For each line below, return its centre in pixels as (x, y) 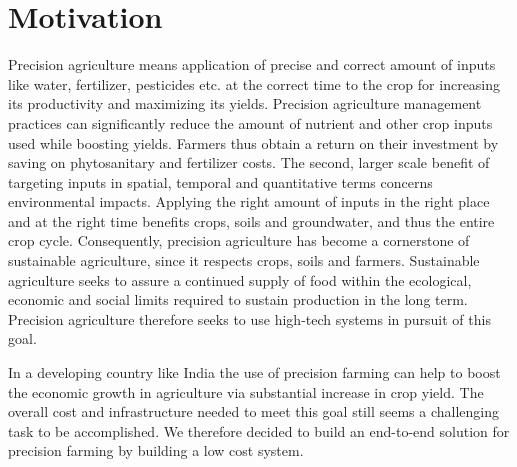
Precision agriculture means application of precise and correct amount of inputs (252, 64)
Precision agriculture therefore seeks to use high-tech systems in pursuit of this (249, 318)
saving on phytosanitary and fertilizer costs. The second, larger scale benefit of (249, 162)
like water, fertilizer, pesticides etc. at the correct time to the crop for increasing (254, 83)
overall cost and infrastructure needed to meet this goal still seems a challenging (253, 411)
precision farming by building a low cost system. (156, 450)
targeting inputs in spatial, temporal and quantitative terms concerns (220, 181)
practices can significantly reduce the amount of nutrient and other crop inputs (250, 122)
